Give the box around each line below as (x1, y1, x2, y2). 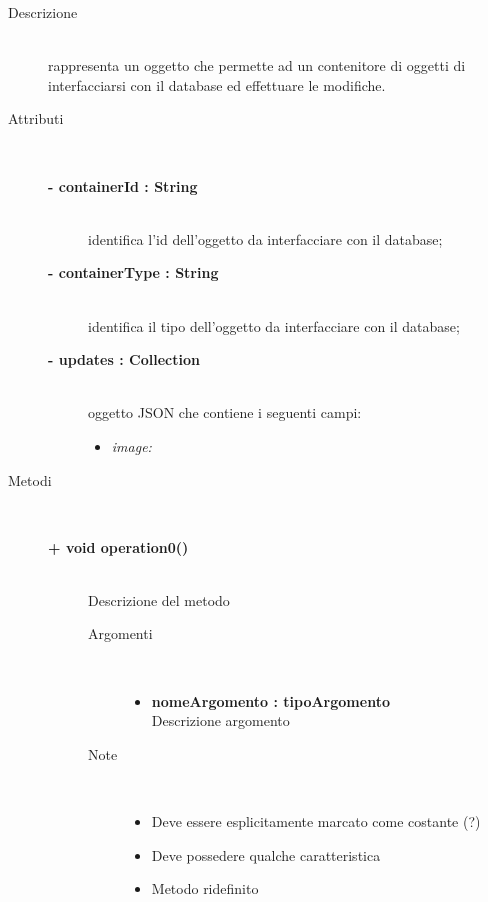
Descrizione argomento (151, 710, 290, 731)
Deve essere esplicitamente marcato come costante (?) (151, 811, 481, 832)
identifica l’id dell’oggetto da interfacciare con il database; (88, 228, 443, 249)
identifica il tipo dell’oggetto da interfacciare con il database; (88, 315, 460, 336)
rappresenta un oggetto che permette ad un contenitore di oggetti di (48, 55, 466, 76)
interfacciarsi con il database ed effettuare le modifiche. (48, 74, 386, 95)
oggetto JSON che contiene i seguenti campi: (88, 402, 362, 423)
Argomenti (88, 623, 153, 644)
